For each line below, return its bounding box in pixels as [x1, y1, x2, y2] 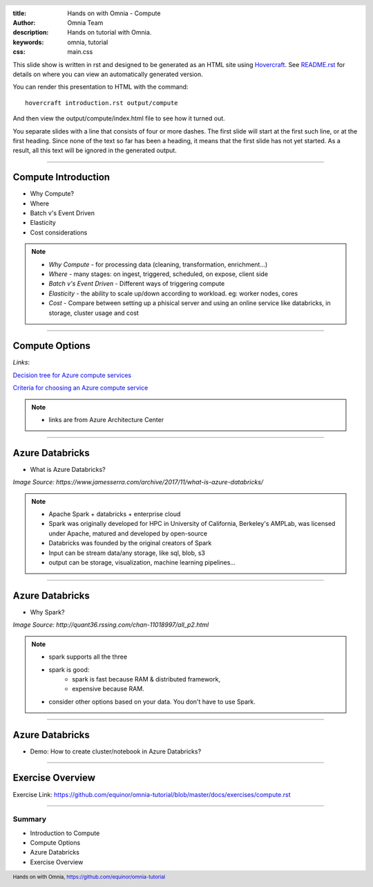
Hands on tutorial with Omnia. [67, 28, 152, 37]
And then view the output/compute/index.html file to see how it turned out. [12, 114, 226, 122]
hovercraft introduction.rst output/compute [25, 99, 179, 107]
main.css [67, 48, 93, 56]
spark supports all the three [48, 652, 128, 661]
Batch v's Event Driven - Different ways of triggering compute [48, 280, 225, 288]
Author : [12, 19, 36, 27]
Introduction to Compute [30, 829, 100, 837]
